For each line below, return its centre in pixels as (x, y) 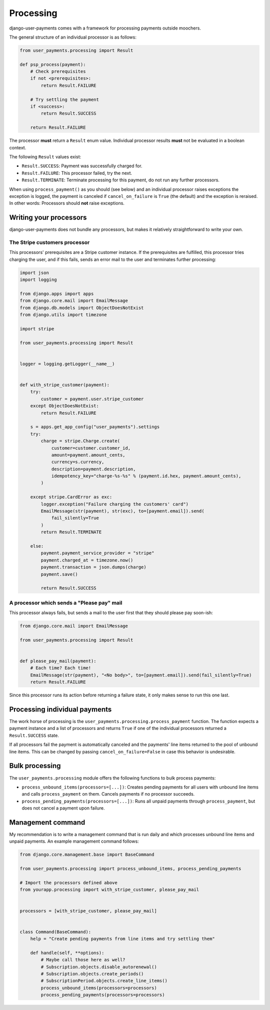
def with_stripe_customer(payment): (65, 385)
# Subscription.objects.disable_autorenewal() (99, 967)
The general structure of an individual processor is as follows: (73, 37)
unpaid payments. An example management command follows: (74, 841)
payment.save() (59, 574)
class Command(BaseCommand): (55, 932)
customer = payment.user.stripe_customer (92, 399)
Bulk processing (35, 766)
